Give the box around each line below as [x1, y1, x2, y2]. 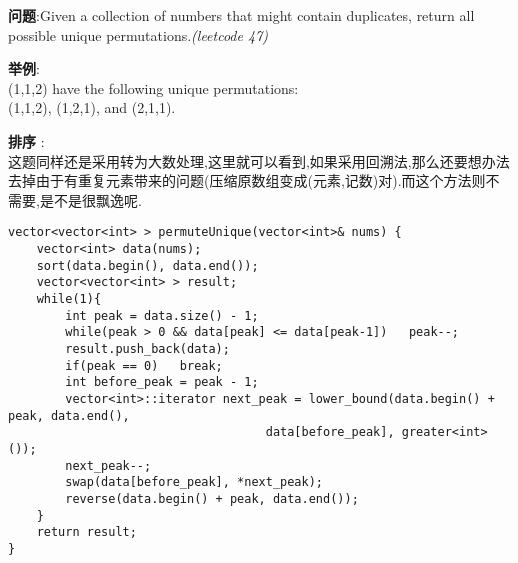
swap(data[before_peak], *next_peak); [65, 475, 323, 490]
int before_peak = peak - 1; [65, 375, 259, 390]
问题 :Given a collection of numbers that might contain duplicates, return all [8, 5, 475, 25]
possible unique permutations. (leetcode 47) [8, 24, 269, 45]
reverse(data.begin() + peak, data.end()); [65, 491, 359, 506]
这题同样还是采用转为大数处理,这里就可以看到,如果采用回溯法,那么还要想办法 [8, 150, 510, 171]
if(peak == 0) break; [65, 358, 223, 373]
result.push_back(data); [65, 341, 230, 356]
